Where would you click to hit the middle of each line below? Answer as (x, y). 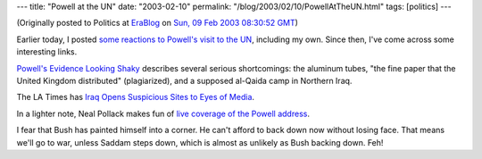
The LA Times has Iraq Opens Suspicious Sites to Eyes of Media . (135, 97)
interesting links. (47, 52)
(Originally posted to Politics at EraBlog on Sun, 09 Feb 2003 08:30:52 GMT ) (158, 23)
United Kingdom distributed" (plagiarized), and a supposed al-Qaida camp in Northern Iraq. (184, 80)
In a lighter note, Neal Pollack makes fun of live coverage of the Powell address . (163, 113)
